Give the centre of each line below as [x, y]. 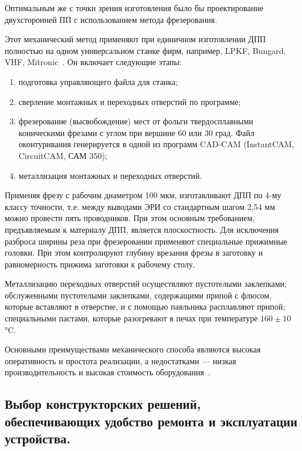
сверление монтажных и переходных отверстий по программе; [130, 101]
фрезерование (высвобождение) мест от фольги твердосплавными [136, 121]
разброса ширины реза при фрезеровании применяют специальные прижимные [146, 241]
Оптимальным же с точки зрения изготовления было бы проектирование [134, 8]
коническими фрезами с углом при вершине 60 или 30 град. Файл [136, 132]
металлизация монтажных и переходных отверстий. [110, 175]
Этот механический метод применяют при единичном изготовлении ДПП [135, 39]
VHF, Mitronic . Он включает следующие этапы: [93, 62]
